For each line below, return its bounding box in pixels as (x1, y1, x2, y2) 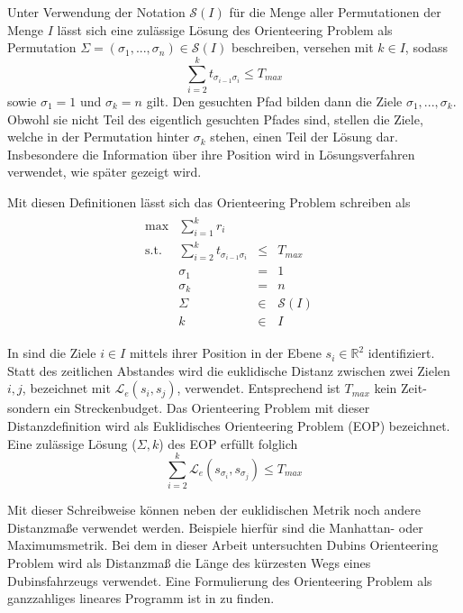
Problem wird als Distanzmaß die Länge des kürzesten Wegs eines (7, 554, 371, 572)
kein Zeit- (374, 379, 427, 398)
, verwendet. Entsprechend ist (177, 379, 340, 398)
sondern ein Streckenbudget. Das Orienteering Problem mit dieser (7, 398, 370, 417)
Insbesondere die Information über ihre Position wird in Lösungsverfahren (7, 144, 415, 163)
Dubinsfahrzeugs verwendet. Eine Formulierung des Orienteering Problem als (7, 571, 432, 590)
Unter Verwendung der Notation (7, 3, 186, 21)
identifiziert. (368, 343, 435, 362)
